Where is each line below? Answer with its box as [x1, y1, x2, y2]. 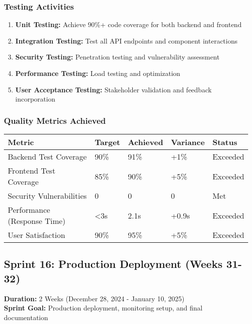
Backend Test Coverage [8, 151, 87, 162]
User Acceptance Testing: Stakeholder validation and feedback [15, 84, 212, 94]
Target [94, 136, 120, 147]
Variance [171, 136, 205, 147]
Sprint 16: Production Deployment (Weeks [4, 256, 222, 271]
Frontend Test [8, 165, 56, 176]
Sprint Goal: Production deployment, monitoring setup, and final [4, 303, 203, 313]
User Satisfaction [8, 229, 65, 240]
